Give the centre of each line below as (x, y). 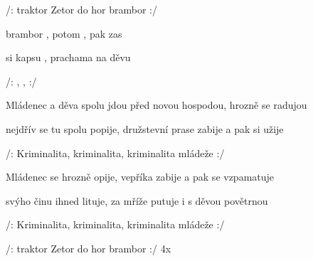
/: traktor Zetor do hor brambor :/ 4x (89, 248)
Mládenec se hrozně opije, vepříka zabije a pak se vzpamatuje (140, 177)
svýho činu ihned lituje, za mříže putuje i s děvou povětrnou (137, 200)
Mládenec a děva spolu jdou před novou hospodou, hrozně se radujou (156, 105)
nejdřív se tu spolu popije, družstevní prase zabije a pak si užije (145, 128)
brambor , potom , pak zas (64, 33)
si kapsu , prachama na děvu (68, 57)
